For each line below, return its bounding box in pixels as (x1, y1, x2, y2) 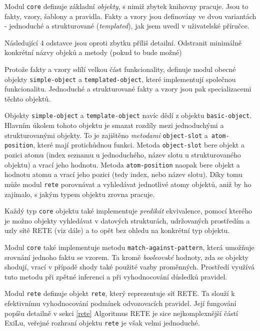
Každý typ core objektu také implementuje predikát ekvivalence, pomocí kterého (4, 205, 252, 216)
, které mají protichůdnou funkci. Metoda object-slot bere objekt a (33, 139, 244, 150)
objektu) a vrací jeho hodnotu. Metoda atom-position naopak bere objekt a (4, 159, 240, 169)
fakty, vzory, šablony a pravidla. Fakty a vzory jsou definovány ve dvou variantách (4, 10, 256, 21)
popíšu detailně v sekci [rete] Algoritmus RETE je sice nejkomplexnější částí (4, 307, 238, 318)
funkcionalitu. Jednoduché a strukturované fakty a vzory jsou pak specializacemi (4, 83, 251, 94)
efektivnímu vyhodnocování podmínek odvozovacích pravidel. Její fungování (4, 298, 236, 308)
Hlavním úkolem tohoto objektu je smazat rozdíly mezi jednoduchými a (4, 120, 224, 130)
